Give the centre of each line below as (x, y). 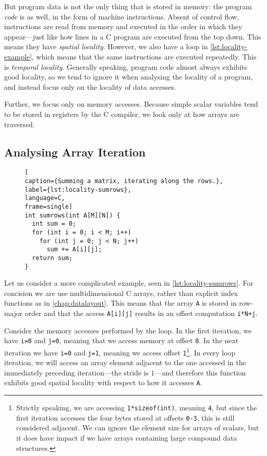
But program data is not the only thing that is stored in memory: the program (128, 6)
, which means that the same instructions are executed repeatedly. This (144, 56)
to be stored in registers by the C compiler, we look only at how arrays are (122, 114)
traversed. (20, 124)
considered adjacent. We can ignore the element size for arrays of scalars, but (138, 428)
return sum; (52, 258)
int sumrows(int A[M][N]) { (73, 215)
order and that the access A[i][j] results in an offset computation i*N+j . (141, 313)
